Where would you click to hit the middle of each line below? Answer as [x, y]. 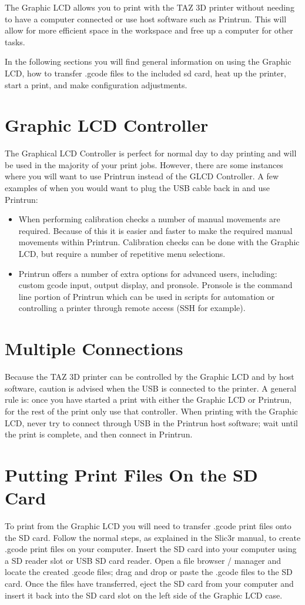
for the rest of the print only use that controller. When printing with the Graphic [151, 411]
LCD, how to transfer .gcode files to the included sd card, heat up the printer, [145, 73]
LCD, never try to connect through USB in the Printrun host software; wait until [151, 422]
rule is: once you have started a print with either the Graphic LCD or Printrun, [148, 400]
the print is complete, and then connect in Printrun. [99, 434]
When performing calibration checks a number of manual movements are [149, 219]
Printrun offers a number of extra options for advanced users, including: [148, 273]
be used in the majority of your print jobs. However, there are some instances [144, 164]
